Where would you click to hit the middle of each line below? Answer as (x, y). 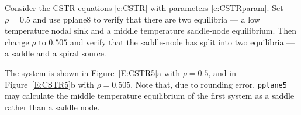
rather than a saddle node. (52, 107)
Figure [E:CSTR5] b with (49, 84)
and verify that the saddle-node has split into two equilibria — (182, 42)
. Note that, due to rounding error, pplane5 (209, 84)
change (17, 42)
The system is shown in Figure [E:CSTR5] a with (92, 72)
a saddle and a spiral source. (56, 53)
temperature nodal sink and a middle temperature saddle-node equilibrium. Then (150, 30)
